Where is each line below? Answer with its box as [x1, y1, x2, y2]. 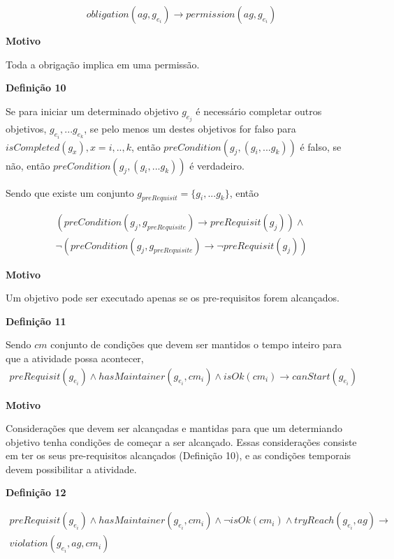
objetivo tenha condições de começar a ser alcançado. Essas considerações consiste [6, 434, 357, 449]
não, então [6, 158, 50, 172]
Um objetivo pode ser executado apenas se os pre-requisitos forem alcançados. [6, 290, 340, 305]
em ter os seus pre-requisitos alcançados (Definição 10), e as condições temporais [6, 448, 351, 463]
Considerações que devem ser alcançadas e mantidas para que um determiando [6, 421, 342, 435]
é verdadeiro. [189, 158, 245, 172]
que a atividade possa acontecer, [6, 350, 144, 365]
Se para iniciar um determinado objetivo [6, 103, 179, 118]
